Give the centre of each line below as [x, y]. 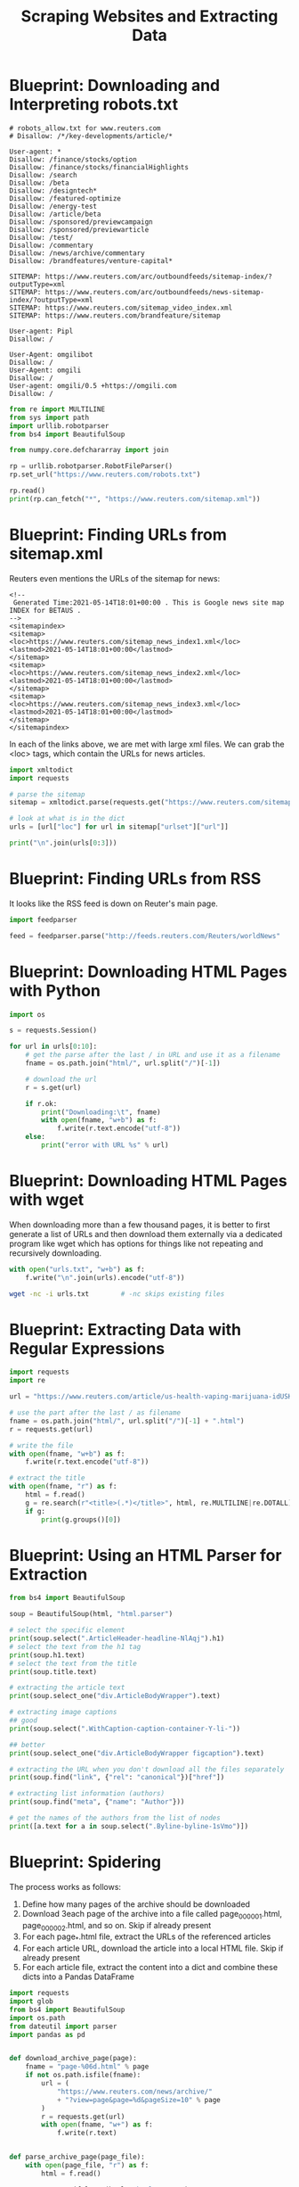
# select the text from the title [73, 1663]
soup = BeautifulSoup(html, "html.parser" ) [91, 1614]
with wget [47, 1200]
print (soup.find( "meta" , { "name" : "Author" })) [97, 1802]
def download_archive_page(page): [73, 2059]
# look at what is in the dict [67, 819]
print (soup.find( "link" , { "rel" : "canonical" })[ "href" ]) [117, 1778]
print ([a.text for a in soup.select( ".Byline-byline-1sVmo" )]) [129, 1826]
